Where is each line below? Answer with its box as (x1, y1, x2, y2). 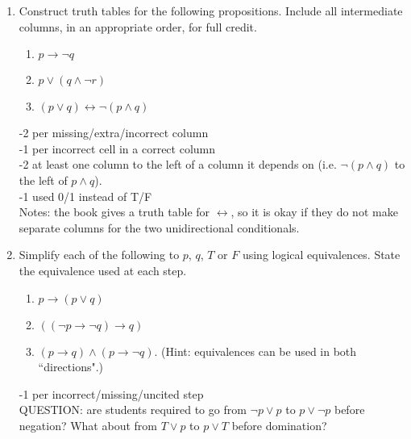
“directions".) (38, 358, 104, 375)
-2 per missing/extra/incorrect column (19, 124, 209, 141)
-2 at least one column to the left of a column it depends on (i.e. (19, 156, 337, 173)
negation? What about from (19, 416, 157, 433)
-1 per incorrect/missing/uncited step (19, 385, 204, 402)
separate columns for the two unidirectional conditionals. (19, 219, 300, 236)
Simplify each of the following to (19, 246, 180, 263)
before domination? (231, 416, 327, 433)
